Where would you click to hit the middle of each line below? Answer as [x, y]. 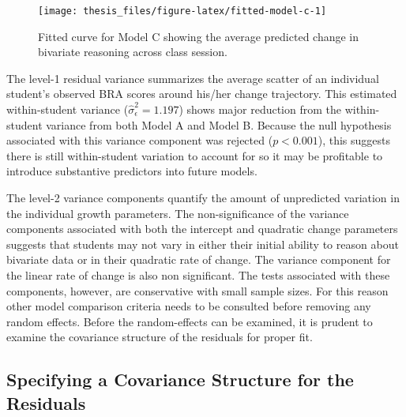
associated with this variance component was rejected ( [140, 140]
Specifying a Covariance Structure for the [180, 379]
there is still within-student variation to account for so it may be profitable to [195, 155]
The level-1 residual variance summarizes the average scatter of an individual [193, 78]
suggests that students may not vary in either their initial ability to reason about [203, 244]
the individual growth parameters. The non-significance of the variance [178, 213]
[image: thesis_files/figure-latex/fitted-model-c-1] [182, 11]
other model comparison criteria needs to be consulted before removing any [189, 306]
